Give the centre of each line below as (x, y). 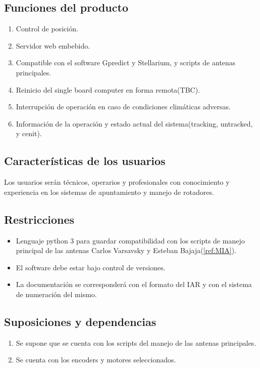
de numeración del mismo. (56, 294)
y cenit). (29, 133)
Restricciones (39, 219)
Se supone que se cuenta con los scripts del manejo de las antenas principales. (136, 342)
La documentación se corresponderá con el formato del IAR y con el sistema (134, 284)
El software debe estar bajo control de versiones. (91, 267)
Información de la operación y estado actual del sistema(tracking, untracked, (134, 123)
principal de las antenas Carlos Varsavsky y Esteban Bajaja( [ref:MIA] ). (126, 250)
